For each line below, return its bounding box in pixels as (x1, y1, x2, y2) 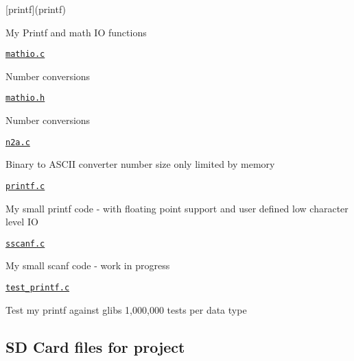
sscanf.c (5, 238, 45, 249)
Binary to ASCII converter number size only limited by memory (5, 157, 275, 171)
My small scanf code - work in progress (5, 258, 170, 273)
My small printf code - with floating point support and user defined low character (5, 201, 349, 215)
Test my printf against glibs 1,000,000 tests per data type (5, 302, 247, 316)
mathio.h (5, 93, 45, 103)
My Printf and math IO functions (5, 25, 147, 39)
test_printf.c (5, 283, 70, 293)
